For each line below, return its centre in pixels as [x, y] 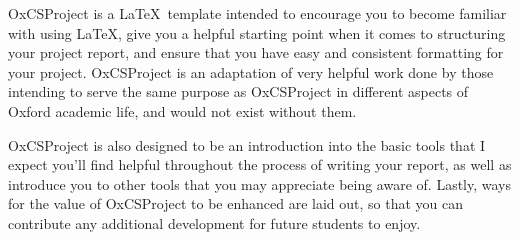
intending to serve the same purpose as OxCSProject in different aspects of [238, 91]
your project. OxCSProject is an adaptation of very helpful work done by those [251, 71]
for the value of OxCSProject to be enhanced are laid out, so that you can [236, 203]
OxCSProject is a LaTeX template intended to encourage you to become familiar [257, 13]
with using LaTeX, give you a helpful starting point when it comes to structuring [257, 32]
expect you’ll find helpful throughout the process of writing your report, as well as [260, 164]
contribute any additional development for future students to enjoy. [214, 222]
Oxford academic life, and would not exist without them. [182, 110]
